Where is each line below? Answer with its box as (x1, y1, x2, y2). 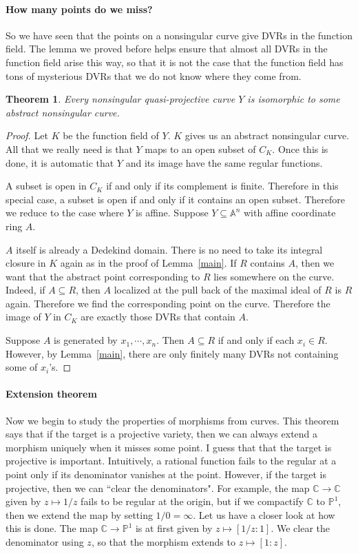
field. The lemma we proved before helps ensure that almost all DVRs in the (6, 41, 328, 56)
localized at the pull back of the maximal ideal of (114, 283, 322, 297)
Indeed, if (6, 283, 45, 297)
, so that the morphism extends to (91, 535, 235, 548)
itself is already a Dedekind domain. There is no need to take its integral (16, 242, 323, 256)
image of (6, 309, 41, 324)
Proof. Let (6, 128, 48, 143)
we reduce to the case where (6, 205, 124, 220)
